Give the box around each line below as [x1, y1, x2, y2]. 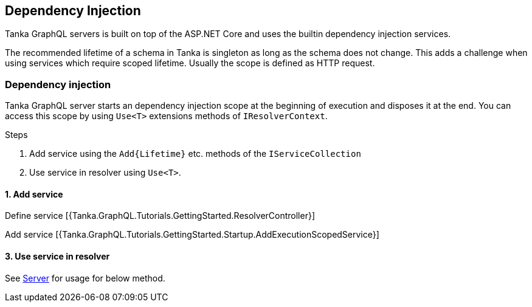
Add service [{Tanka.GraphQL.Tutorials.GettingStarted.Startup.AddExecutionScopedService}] [5, 229, 379, 240]
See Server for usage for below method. [5, 272, 165, 283]
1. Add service [5, 188, 63, 199]
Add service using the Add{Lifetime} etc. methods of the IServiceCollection [29, 148, 361, 159]
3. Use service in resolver [5, 251, 110, 261]
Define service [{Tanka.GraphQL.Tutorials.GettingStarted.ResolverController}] [5, 210, 316, 221]
